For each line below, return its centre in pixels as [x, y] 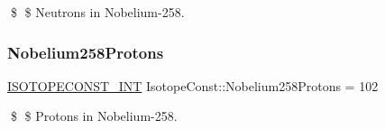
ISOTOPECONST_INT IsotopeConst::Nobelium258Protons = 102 [193, 85]
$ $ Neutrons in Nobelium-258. [97, 12]
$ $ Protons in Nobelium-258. [94, 116]
